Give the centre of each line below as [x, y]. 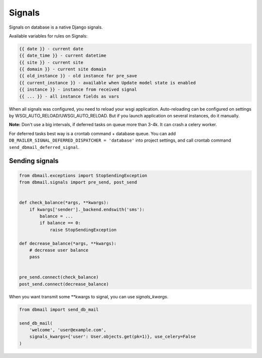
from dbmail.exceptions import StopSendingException [83, 175]
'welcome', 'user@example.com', [68, 330]
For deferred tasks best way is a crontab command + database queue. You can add [92, 133]
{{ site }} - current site [51, 62]
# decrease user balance [59, 250]
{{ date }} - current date [51, 49]
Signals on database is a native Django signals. [56, 27]
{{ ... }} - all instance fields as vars [69, 96]
